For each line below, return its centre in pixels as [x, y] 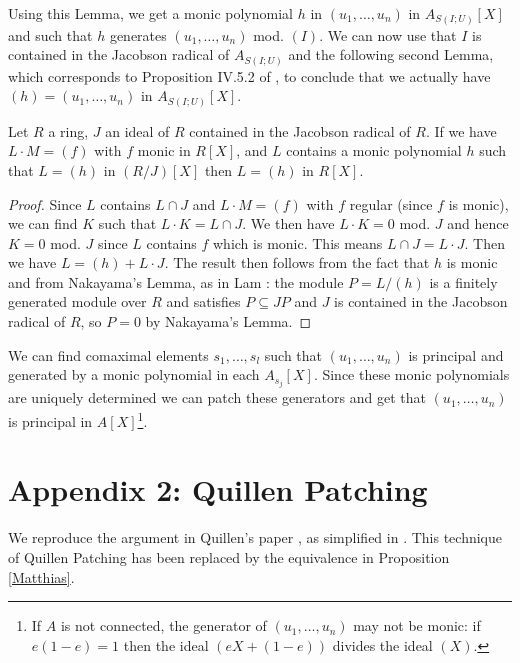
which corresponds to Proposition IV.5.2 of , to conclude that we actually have [249, 75]
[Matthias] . [41, 576]
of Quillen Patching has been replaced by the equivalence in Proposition [229, 556]
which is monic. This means [298, 242]
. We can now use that [388, 34]
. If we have [461, 130]
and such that [50, 34]
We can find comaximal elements [108, 354]
